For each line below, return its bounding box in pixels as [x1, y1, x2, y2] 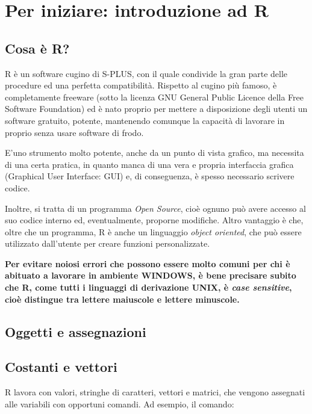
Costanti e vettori [5, 357, 117, 376]
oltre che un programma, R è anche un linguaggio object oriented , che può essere [5, 225, 302, 238]
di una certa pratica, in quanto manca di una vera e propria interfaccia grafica [5, 158, 294, 170]
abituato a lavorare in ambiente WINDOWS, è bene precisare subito [5, 269, 296, 282]
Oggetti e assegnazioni [5, 322, 146, 341]
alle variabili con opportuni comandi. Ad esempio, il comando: [5, 397, 234, 410]
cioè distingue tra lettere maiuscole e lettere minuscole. [5, 292, 240, 305]
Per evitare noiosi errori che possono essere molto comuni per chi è [5, 257, 290, 270]
